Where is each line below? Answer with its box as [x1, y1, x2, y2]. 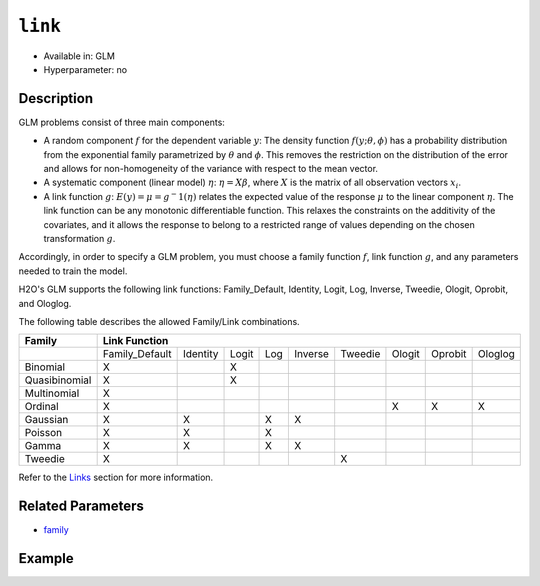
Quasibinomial [24, 373, 92, 387]
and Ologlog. [18, 297, 72, 309]
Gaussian [24, 413, 69, 427]
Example [18, 550, 74, 567]
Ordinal [24, 400, 59, 414]
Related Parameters [18, 498, 145, 515]
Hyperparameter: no [43, 63, 128, 75]
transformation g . [43, 232, 116, 244]
